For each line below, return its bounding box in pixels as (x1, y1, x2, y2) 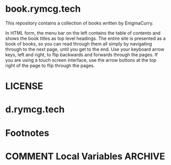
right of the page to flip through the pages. (5, 62, 95, 68)
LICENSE (5, 80, 43, 92)
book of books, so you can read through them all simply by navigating (5, 40, 152, 46)
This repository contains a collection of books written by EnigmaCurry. (5, 20, 154, 26)
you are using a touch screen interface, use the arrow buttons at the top (5, 57, 157, 63)
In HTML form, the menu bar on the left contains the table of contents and (5, 30, 161, 36)
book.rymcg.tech (5, 3, 81, 15)
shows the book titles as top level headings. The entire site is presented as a (5, 35, 166, 41)
